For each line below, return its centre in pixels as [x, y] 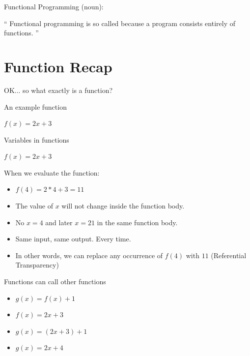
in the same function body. [137, 222]
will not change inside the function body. [123, 206]
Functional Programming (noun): [54, 6]
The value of [34, 206]
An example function [35, 106]
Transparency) [37, 265]
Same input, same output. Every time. [73, 239]
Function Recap [58, 66]
